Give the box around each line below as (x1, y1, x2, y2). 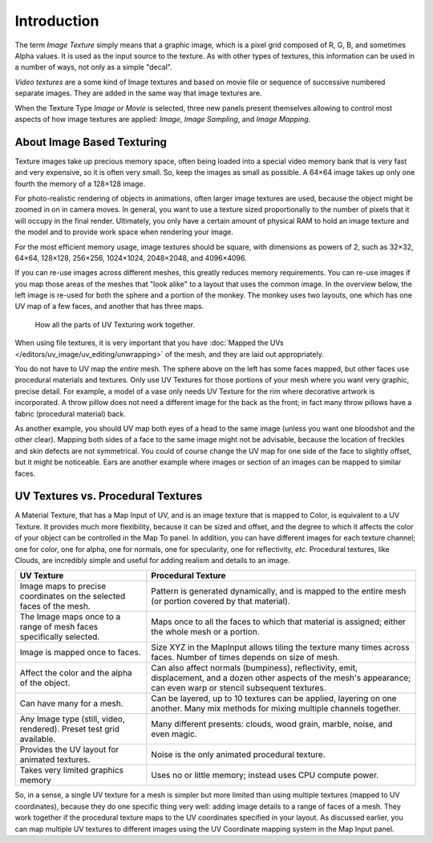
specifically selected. (19, 631, 100, 642)
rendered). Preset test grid (19, 723, 120, 735)
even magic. (151, 728, 198, 740)
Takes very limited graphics (19, 764, 124, 776)
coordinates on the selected (19, 590, 126, 602)
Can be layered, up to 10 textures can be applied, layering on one (151, 693, 397, 704)
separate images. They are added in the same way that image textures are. (14, 88, 262, 98)
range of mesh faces (19, 622, 99, 633)
